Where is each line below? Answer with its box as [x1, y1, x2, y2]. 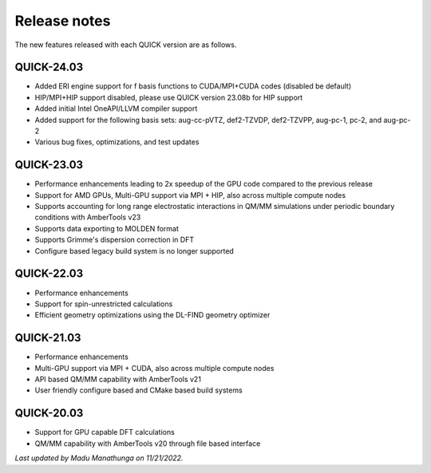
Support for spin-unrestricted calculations [34, 299, 173, 309]
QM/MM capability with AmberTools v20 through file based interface [34, 439, 261, 448]
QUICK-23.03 [14, 158, 84, 171]
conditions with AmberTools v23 [34, 212, 141, 223]
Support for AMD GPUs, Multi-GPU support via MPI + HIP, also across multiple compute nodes [34, 190, 346, 199]
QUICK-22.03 [14, 267, 84, 281]
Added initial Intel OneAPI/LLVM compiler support [34, 104, 198, 113]
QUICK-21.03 [14, 331, 81, 345]
